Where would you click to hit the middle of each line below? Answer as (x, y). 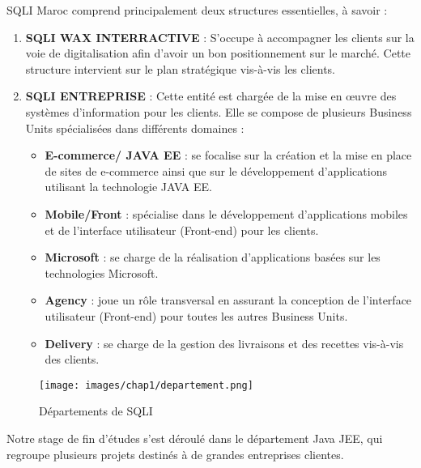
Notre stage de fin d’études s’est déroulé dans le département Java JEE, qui (195, 438)
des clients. (72, 359)
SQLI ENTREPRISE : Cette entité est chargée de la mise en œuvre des (211, 96)
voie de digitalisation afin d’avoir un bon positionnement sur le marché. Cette (218, 53)
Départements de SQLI (96, 411)
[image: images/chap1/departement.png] (146, 385)
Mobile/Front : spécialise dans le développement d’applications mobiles (226, 213)
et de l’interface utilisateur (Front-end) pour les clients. (182, 230)
